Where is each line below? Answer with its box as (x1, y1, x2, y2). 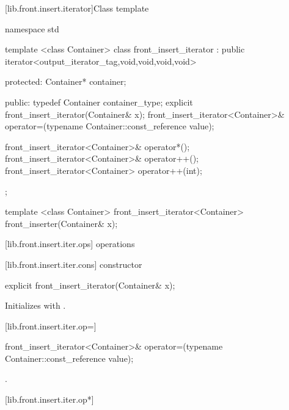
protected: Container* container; (5, 75, 126, 88)
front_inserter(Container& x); (5, 217, 118, 229)
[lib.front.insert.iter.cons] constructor (5, 257, 142, 270)
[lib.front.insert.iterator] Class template (5, 2, 149, 14)
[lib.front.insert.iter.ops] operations (5, 237, 135, 250)
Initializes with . (5, 299, 66, 312)
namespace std (5, 22, 59, 35)
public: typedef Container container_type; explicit (5, 95, 193, 108)
